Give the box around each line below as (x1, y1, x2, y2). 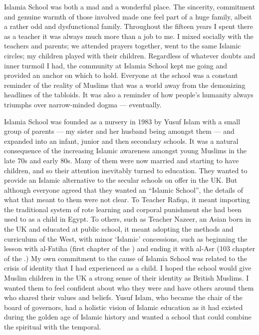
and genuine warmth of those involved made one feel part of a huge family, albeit (4, 11, 252, 21)
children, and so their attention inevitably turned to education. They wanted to (4, 165, 248, 175)
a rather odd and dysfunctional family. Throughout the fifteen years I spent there (4, 21, 254, 31)
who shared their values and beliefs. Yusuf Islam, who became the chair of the (4, 292, 243, 303)
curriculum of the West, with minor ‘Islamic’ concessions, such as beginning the (4, 233, 248, 244)
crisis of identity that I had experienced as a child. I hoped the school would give (4, 263, 252, 273)
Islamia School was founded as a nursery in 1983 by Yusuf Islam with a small (4, 116, 241, 126)
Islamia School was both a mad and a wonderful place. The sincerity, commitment (4, 1, 256, 11)
